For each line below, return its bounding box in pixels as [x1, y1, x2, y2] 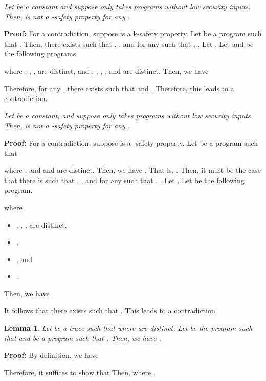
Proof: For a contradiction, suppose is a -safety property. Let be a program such [4, 137, 258, 148]
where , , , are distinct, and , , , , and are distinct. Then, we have [4, 65, 209, 76]
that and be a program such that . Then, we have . [4, 332, 162, 343]
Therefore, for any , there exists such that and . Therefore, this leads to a [4, 83, 234, 93]
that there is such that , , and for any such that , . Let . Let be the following [4, 174, 245, 185]
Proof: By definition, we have [4, 350, 99, 360]
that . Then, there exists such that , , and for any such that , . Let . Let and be [4, 38, 254, 49]
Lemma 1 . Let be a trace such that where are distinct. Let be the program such [4, 323, 253, 333]
